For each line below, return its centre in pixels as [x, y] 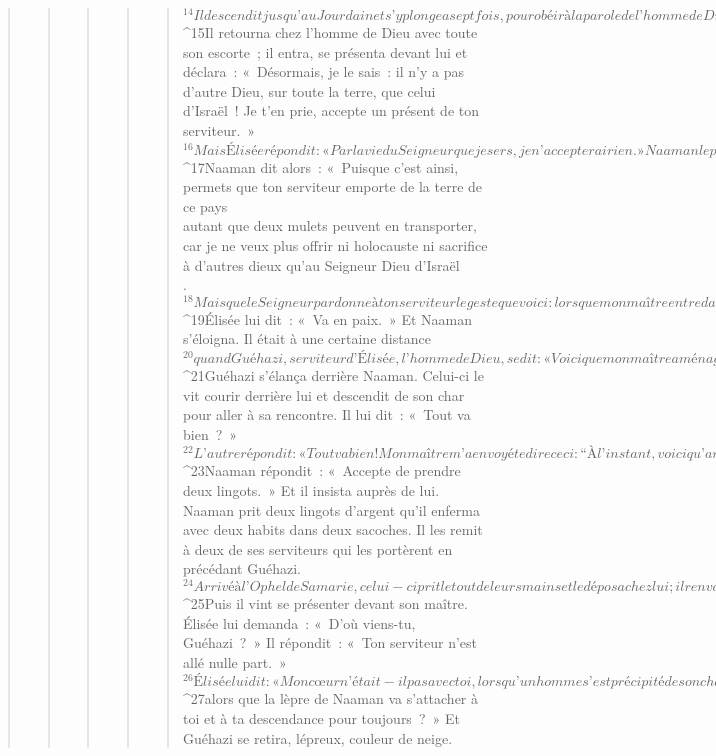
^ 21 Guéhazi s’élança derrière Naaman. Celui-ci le [333, 375]
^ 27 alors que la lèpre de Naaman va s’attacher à [330, 698]
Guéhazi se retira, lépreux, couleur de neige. [317, 737]
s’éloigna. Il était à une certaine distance [306, 338]
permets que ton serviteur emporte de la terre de [332, 186]
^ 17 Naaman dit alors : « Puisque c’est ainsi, [320, 166]
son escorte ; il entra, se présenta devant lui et [325, 51]
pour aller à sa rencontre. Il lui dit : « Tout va [326, 414]
